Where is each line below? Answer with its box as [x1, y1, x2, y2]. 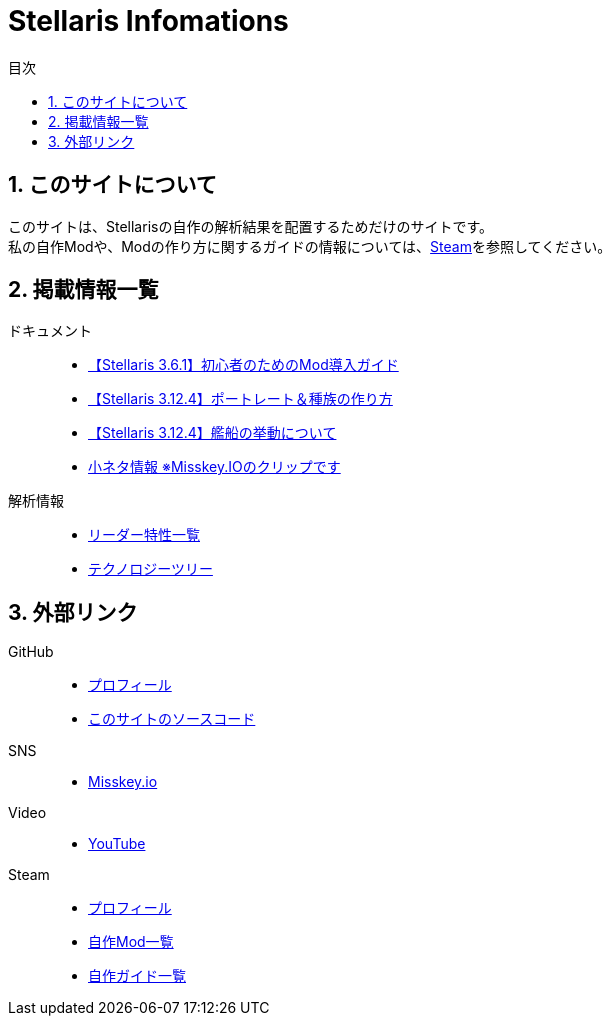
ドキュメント [8, 322, 92, 340]
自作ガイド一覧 [88, 967, 186, 985]
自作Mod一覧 [88, 933, 174, 951]
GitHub [8, 643, 54, 661]
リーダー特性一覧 [88, 526, 200, 544]
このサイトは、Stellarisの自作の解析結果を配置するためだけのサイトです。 [8, 217, 494, 235]
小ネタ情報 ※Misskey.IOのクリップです [88, 458, 341, 476]
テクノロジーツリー [88, 560, 213, 578]
